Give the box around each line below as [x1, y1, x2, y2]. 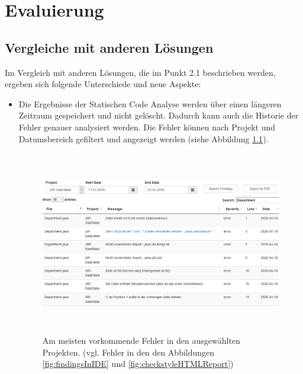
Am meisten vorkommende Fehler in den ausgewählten [42, 334, 240, 347]
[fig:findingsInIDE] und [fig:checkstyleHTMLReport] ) [42, 357, 234, 370]
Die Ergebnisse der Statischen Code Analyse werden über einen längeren [18, 97, 282, 110]
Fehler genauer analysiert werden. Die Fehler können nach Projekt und [18, 120, 275, 133]
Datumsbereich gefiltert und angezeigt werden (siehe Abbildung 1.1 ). [18, 132, 269, 145]
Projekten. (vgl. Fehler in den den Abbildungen [42, 346, 215, 358]
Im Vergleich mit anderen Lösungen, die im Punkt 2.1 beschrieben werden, [5, 66, 276, 78]
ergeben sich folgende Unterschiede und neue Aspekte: [5, 78, 201, 90]
